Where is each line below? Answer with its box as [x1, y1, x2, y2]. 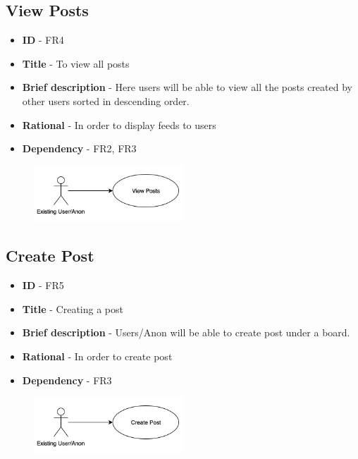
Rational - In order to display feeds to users [22, 117, 216, 132]
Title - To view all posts [22, 56, 130, 71]
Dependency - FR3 [22, 372, 112, 387]
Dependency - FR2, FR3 [22, 141, 137, 156]
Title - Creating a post [22, 301, 123, 316]
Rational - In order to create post [22, 348, 173, 363]
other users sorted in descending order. [22, 93, 190, 108]
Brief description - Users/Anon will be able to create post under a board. [22, 325, 350, 340]
